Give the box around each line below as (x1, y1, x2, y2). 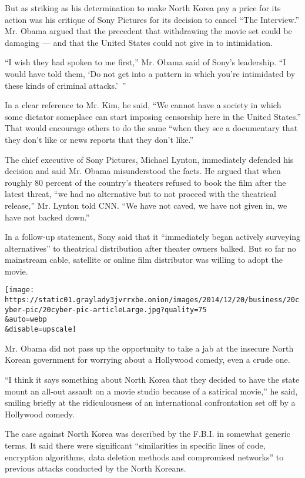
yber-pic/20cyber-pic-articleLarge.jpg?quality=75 (5, 305, 207, 314)
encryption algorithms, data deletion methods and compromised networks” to (5, 450, 284, 463)
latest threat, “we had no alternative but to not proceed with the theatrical (5, 188, 276, 200)
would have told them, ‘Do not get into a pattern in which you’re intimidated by (5, 67, 296, 79)
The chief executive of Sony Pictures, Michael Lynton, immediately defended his (5, 153, 294, 165)
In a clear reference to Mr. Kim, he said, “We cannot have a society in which (5, 99, 281, 111)
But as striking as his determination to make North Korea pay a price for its (5, 2, 281, 14)
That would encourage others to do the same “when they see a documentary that (5, 122, 298, 134)
